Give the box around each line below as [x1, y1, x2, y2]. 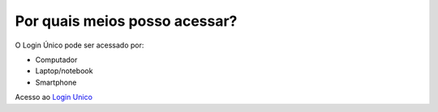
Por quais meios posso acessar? [15, 12, 238, 30]
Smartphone [35, 77, 77, 87]
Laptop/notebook [35, 66, 93, 76]
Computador [35, 55, 78, 64]
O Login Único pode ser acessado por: [15, 40, 144, 50]
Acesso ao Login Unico [15, 93, 93, 102]
